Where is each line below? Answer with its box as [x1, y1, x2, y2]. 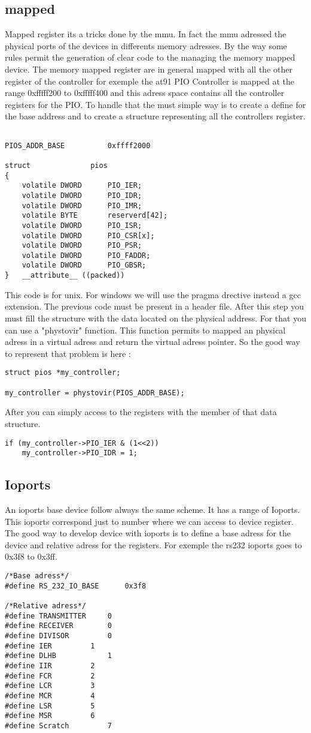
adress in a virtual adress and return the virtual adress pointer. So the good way [5, 335, 300, 348]
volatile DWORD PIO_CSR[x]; [22, 231, 155, 240]
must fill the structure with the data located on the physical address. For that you [5, 311, 306, 324]
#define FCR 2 [5, 671, 95, 680]
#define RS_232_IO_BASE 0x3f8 [5, 581, 147, 590]
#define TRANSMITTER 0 [5, 611, 112, 620]
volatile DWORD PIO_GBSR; [22, 261, 147, 270]
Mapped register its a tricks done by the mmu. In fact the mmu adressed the [5, 28, 286, 40]
